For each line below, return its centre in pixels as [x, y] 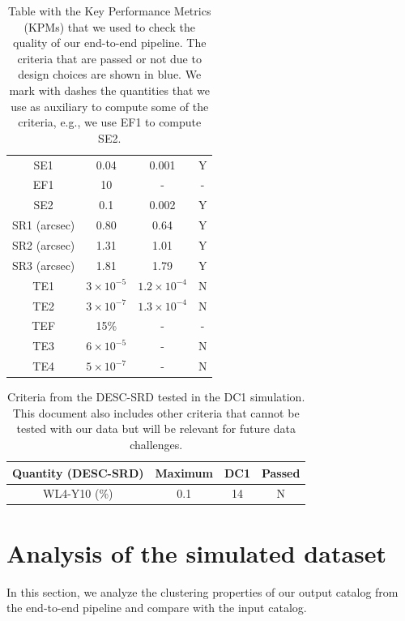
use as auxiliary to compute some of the [110, 106]
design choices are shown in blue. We [110, 74]
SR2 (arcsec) [44, 244]
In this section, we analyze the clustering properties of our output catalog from [202, 591]
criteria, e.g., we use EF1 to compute [110, 122]
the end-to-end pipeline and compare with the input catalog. [157, 608]
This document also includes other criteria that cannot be [156, 412]
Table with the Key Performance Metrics [110, 11]
